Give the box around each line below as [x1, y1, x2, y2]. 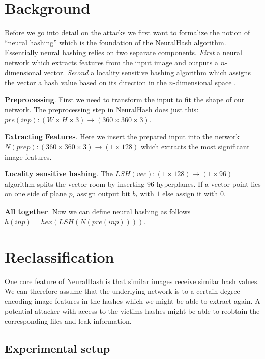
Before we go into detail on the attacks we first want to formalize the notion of [5, 27, 250, 38]
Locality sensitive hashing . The [5, 168, 113, 179]
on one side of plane [5, 188, 67, 199]
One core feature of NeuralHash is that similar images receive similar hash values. [5, 275, 259, 286]
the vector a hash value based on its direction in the [5, 77, 167, 88]
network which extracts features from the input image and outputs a [5, 57, 218, 67]
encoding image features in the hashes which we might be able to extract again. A [5, 295, 260, 306]
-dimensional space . [173, 77, 236, 88]
